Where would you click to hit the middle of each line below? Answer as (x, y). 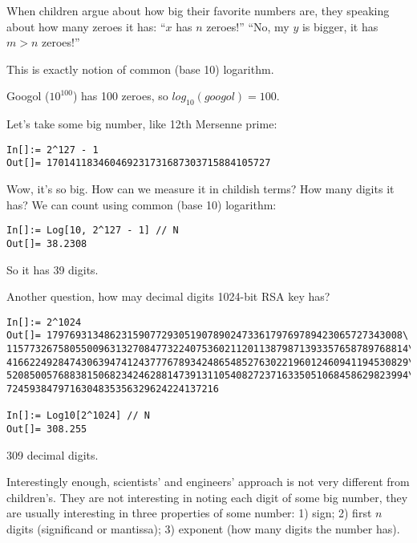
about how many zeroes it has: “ (86, 26)
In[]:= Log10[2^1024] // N (78, 416)
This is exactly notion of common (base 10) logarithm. (140, 69)
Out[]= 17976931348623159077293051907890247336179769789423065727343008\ (208, 336)
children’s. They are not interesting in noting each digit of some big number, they (207, 497)
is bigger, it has (340, 26)
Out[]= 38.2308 (47, 243)
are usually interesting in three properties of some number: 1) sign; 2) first (189, 513)
